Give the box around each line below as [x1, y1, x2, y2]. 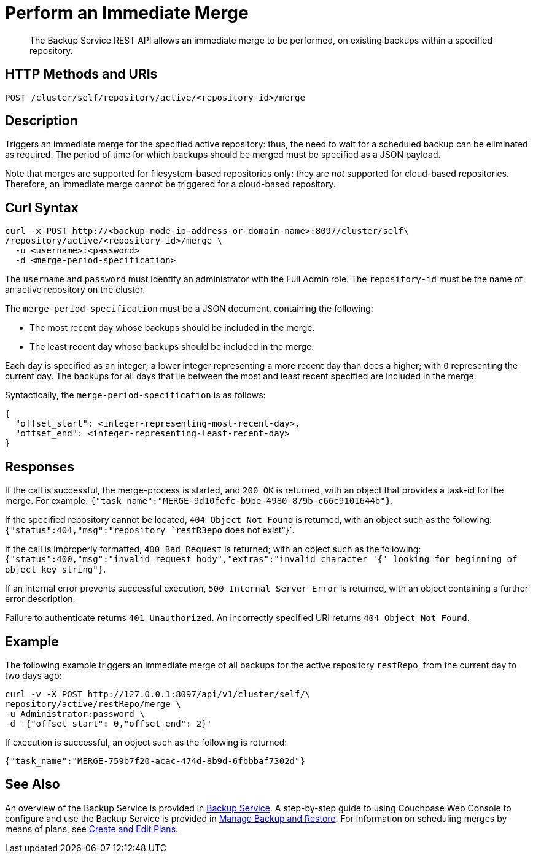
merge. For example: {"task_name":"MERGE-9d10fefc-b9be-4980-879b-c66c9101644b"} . [5, 495, 394, 506]
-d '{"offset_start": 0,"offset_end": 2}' [5, 718, 212, 729]
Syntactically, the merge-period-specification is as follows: [5, 390, 266, 401]
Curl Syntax [5, 199, 79, 215]
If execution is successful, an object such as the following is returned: [5, 736, 287, 748]
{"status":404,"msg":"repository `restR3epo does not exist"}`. [5, 525, 295, 536]
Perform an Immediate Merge [5, 2, 249, 23]
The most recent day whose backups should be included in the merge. [29, 322, 315, 333]
